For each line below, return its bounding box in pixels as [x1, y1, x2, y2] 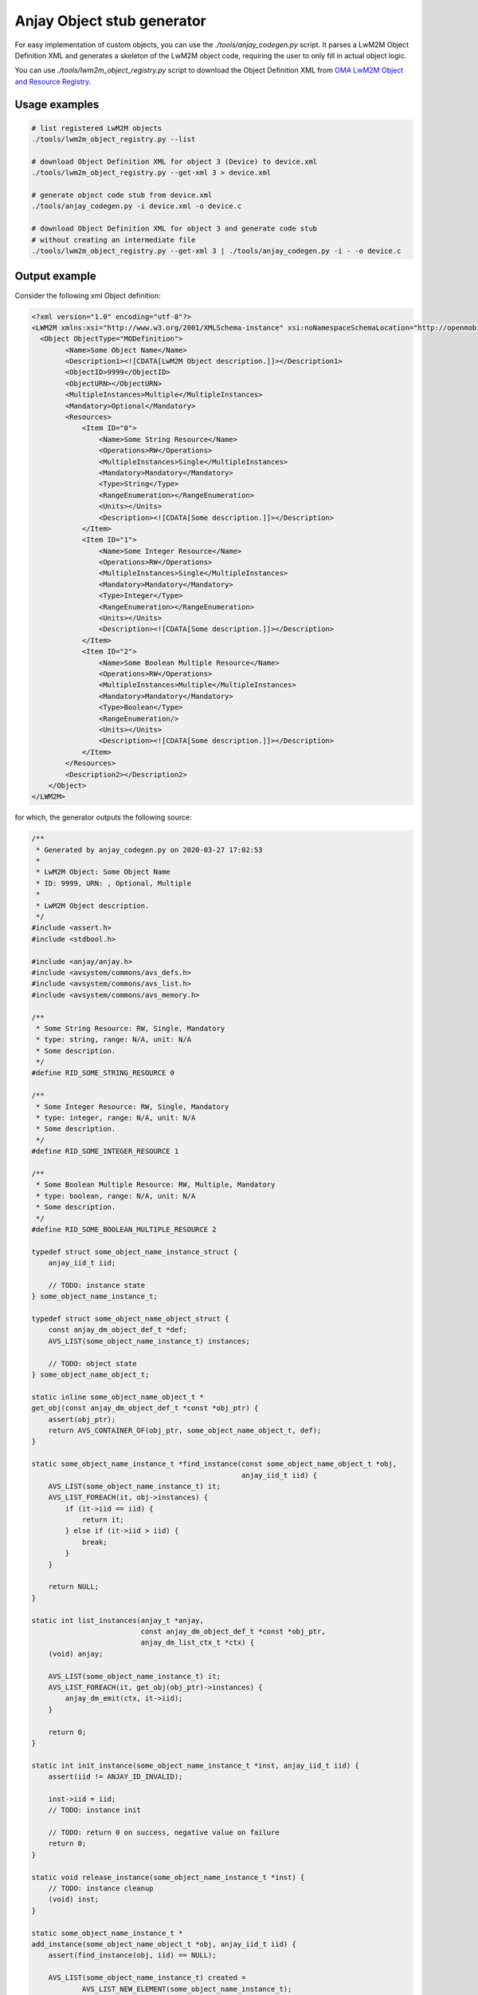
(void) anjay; [48, 1649, 104, 1658]
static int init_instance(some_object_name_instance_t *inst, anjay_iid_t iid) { [31, 1760, 360, 1770]
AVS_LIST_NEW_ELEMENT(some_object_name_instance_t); [81, 1984, 292, 1993]
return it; [81, 1515, 125, 1524]
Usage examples [14, 97, 100, 111]
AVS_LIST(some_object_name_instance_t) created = [48, 1973, 246, 1982]
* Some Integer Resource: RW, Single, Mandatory [36, 1102, 229, 1111]
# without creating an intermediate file [31, 235, 196, 244]
